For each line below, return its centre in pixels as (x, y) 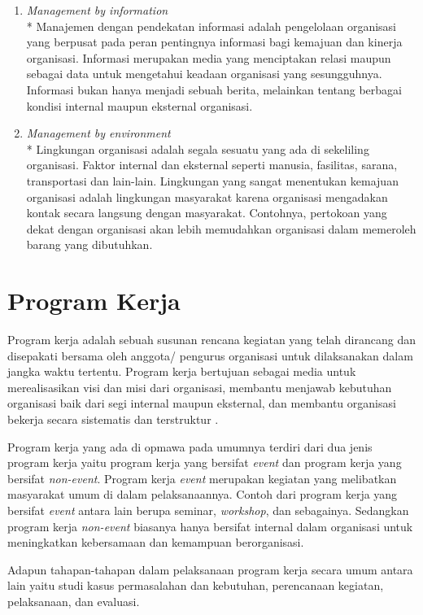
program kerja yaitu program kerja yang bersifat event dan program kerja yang (205, 462)
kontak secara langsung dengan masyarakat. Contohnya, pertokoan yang (207, 213)
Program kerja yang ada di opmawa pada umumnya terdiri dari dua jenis (190, 446)
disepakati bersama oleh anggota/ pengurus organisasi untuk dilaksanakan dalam (210, 355)
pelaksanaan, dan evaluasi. (74, 601)
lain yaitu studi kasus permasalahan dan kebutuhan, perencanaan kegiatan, (196, 585)
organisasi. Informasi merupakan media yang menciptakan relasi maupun (209, 57)
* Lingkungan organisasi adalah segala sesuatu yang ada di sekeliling (198, 148)
